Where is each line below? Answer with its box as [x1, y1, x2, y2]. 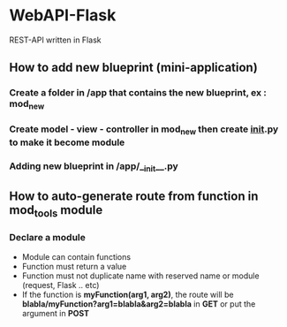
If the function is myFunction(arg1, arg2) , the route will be [21, 289, 234, 300]
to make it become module [9, 136, 125, 148]
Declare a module [9, 232, 87, 244]
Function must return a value [21, 261, 127, 271]
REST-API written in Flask [9, 34, 102, 45]
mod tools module [9, 202, 103, 220]
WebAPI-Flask [9, 5, 117, 26]
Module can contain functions [21, 251, 131, 262]
